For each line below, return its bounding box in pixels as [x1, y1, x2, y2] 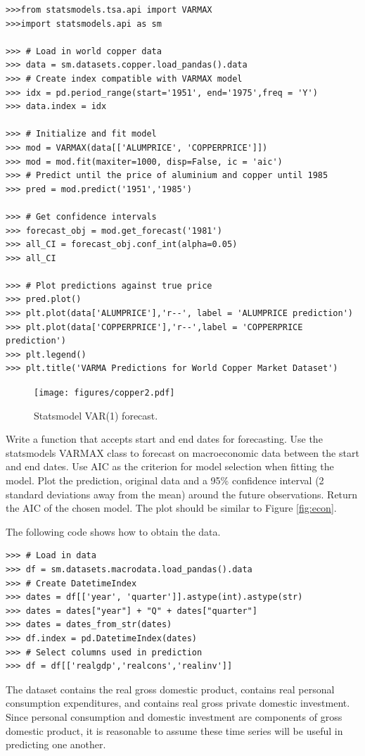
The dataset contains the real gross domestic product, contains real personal [6, 681, 335, 696]
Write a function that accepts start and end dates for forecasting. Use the [6, 431, 323, 446]
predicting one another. [6, 737, 106, 752]
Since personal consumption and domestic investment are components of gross [6, 709, 342, 724]
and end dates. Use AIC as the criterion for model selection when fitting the [6, 459, 334, 474]
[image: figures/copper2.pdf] [34, 388, 175, 398]
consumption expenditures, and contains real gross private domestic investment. [6, 695, 350, 710]
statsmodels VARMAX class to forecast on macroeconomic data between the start [6, 445, 359, 460]
